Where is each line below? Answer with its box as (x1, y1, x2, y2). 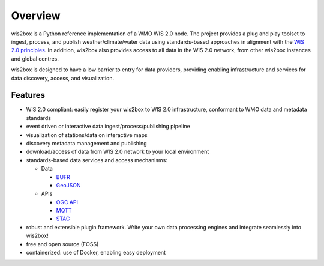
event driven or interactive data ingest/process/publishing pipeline (26, 123, 190, 130)
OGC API (56, 198, 78, 205)
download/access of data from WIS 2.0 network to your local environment (26, 148, 209, 156)
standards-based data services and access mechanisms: (26, 156, 168, 163)
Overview (11, 9, 61, 22)
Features (11, 90, 45, 100)
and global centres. (11, 55, 59, 62)
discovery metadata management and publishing (26, 139, 147, 147)
